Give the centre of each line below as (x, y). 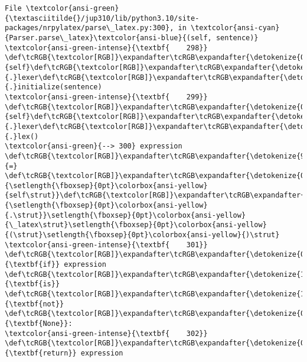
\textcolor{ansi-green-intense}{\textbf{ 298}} (106, 48)
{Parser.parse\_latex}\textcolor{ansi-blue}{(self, (108, 38)
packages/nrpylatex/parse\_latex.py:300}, (89, 28)
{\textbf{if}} (32, 265)
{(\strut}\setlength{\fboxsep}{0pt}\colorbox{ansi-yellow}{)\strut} (142, 235)
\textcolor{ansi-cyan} (235, 28)
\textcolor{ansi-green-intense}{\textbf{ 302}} (106, 333)
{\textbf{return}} (41, 353)
